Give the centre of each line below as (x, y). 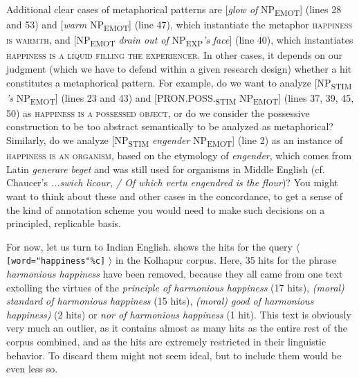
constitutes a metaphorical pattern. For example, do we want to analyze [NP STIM (179, 83)
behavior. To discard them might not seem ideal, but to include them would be (174, 355)
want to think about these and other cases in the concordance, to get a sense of (175, 196)
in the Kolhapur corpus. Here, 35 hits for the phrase (225, 260)
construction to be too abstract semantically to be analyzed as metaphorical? (170, 126)
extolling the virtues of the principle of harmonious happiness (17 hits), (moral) (175, 287)
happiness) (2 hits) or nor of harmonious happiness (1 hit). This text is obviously (179, 314)
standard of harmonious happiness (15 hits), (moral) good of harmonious (160, 301)
